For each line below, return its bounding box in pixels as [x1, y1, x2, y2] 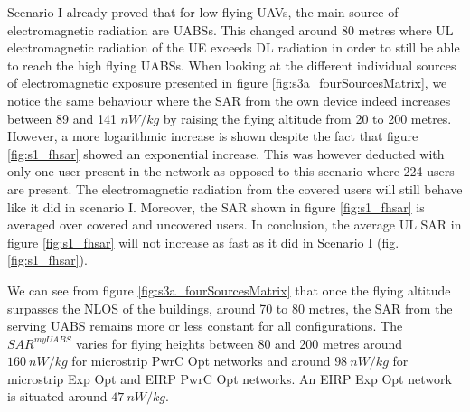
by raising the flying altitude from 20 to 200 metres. [163, 108, 452, 127]
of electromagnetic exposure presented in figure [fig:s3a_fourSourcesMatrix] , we [7, 73, 447, 92]
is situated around [7, 387, 108, 406]
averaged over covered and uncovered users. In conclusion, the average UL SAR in [7, 215, 462, 234]
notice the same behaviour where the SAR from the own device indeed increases [7, 90, 451, 109]
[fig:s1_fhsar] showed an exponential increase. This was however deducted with [7, 144, 445, 163]
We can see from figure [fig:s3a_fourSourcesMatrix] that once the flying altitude [7, 280, 451, 299]
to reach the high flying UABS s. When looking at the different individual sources [7, 55, 456, 74]
